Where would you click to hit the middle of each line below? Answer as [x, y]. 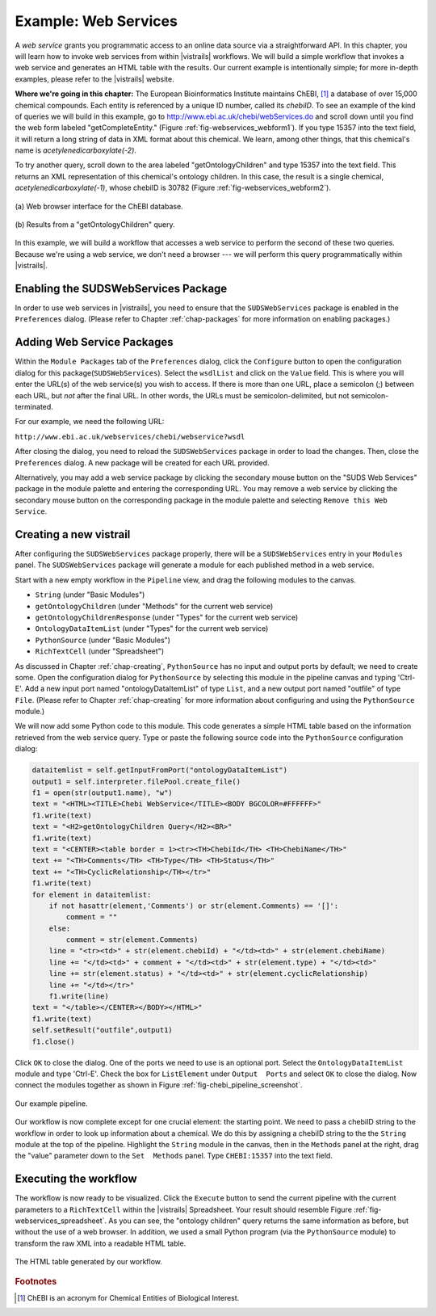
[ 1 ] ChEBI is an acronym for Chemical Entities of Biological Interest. [128, 1297]
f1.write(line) [79, 996]
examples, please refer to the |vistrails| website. [94, 79]
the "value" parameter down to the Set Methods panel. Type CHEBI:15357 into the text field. [174, 1156]
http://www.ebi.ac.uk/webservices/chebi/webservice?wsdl [130, 437]
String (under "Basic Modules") [90, 595]
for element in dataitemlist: [92, 894]
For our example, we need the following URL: [90, 422]
